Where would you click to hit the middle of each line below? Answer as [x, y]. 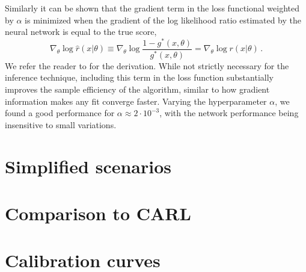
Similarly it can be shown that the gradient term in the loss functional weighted [152, 8]
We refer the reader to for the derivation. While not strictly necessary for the [147, 65]
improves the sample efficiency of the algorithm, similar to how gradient [137, 89]
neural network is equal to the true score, [81, 32]
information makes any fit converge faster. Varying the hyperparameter [136, 101]
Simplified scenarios [88, 166]
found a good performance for [60, 113]
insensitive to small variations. [61, 124]
